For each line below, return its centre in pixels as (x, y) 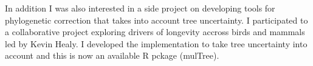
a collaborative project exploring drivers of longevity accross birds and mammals (155, 32)
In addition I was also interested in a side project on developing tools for (140, 8)
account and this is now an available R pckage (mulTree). (112, 55)
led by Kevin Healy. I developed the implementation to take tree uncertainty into (156, 43)
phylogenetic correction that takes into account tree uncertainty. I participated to (156, 20)
